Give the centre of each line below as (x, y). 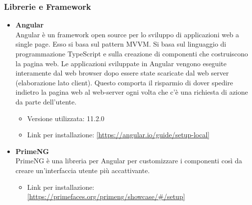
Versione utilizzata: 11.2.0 (66, 118)
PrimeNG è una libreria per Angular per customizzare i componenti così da (129, 161)
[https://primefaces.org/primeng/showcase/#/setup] (106, 196)
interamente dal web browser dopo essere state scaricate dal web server (122, 73)
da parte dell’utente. (46, 101)
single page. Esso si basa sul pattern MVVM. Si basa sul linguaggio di (121, 44)
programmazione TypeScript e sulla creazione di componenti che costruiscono (132, 53)
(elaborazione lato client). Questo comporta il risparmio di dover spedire (124, 82)
